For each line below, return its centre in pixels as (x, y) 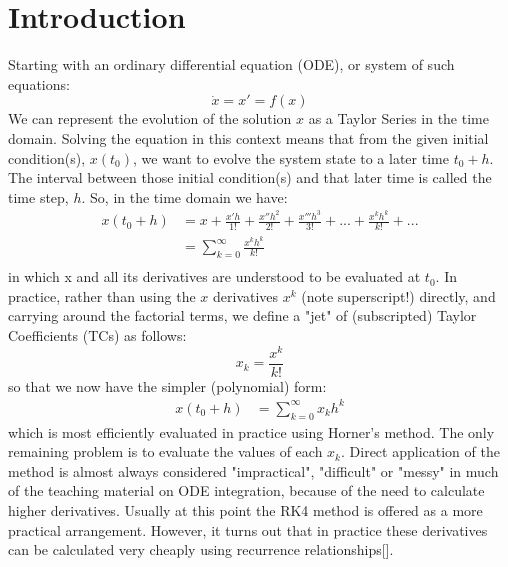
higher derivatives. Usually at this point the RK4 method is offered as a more (245, 509)
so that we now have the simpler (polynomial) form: (167, 385)
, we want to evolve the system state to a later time (291, 157)
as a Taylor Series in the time (398, 118)
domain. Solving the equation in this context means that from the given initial (248, 137)
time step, (38, 196)
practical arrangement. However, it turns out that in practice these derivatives (248, 529)
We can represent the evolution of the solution (150, 118)
